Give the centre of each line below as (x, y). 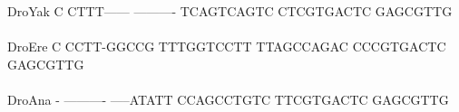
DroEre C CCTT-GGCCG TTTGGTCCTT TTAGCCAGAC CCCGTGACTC (227, 47)
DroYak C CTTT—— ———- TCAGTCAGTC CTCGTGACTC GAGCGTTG (230, 11)
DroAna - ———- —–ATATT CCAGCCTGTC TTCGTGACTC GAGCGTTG (228, 99)
